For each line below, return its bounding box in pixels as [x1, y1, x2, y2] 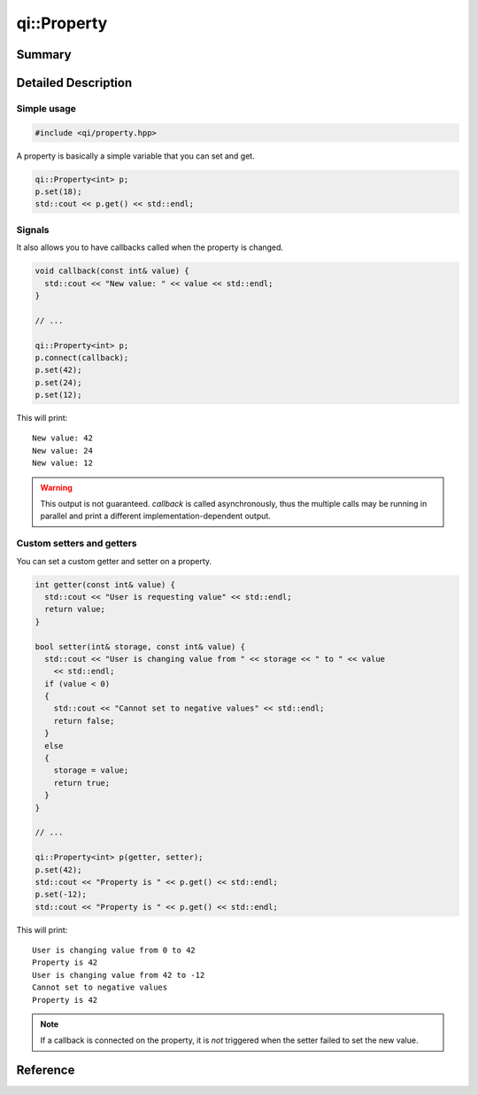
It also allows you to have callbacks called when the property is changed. [16, 242, 283, 252]
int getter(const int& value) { [35, 579, 176, 589]
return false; [53, 716, 115, 726]
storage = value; [53, 765, 129, 775]
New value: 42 [32, 433, 93, 443]
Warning [40, 482, 73, 493]
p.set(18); [35, 187, 82, 197]
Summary [16, 47, 72, 62]
